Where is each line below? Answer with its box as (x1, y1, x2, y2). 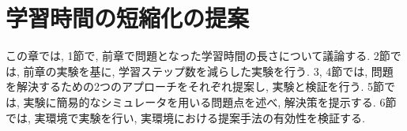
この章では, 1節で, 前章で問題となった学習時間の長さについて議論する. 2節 (6, 47, 390, 64)
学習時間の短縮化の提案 (6, 2, 250, 34)
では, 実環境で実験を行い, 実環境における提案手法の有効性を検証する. (6, 109, 365, 125)
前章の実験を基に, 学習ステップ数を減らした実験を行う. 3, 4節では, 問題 (23, 62, 394, 79)
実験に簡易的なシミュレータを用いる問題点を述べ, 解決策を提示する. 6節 (23, 93, 397, 110)
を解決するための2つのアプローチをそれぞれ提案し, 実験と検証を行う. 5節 (6, 78, 385, 95)
